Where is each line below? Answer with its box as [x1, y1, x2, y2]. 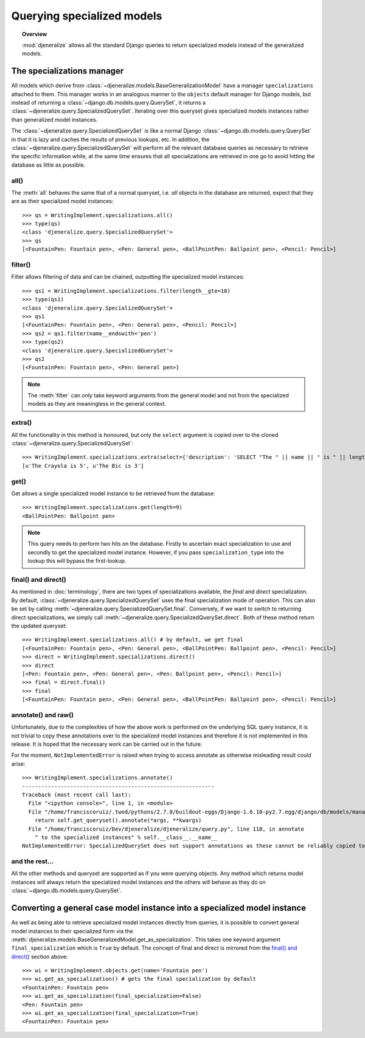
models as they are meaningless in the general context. [27, 400, 167, 408]
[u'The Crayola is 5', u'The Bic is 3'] [22, 462, 144, 469]
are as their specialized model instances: [11, 198, 114, 205]
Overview [22, 30, 47, 38]
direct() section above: [11, 953, 68, 960]
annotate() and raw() [11, 711, 74, 719]
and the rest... [11, 857, 54, 866]
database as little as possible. [11, 161, 86, 169]
